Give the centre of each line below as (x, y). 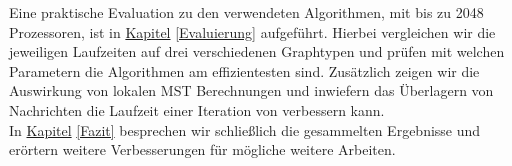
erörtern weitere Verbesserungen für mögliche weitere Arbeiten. (202, 149)
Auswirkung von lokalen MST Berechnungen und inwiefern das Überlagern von (251, 90)
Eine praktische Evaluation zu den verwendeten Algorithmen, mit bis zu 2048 (246, 12)
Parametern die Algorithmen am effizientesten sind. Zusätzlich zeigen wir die (244, 70)
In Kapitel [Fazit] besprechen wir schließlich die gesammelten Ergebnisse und (245, 129)
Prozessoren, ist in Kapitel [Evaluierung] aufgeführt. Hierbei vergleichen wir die (252, 31)
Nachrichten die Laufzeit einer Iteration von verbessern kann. (197, 109)
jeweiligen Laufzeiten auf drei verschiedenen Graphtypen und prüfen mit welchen (257, 51)
